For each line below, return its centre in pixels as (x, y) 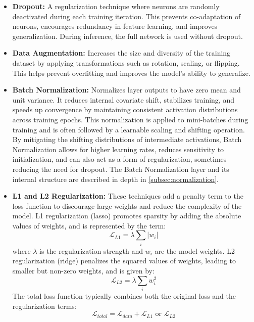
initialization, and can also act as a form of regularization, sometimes (119, 159)
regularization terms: (44, 306)
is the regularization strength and (91, 250)
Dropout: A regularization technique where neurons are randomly (116, 6)
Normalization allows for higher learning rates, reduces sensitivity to (118, 149)
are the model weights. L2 (195, 250)
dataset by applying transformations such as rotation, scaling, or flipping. (126, 62)
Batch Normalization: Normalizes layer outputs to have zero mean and (126, 90)
